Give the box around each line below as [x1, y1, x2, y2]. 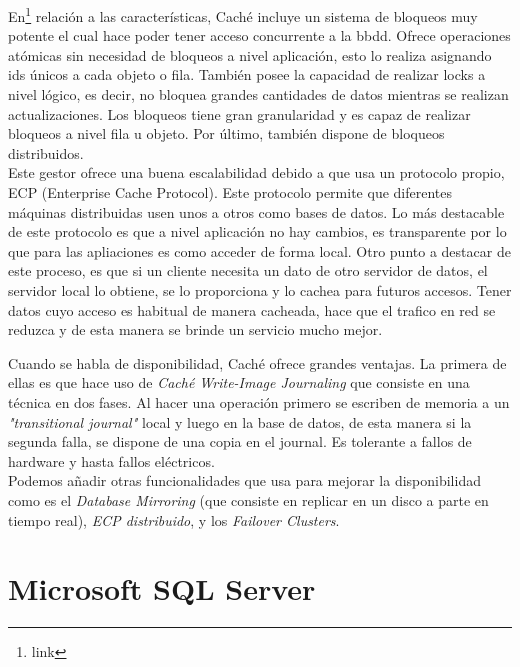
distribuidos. [8, 142, 84, 163]
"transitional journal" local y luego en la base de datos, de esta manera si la [8, 411, 472, 432]
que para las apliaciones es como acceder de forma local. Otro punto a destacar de [8, 240, 511, 261]
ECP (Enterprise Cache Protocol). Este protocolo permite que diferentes [8, 182, 452, 202]
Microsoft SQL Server [8, 568, 316, 609]
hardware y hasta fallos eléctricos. [8, 450, 215, 471]
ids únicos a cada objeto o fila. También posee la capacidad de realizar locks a [8, 64, 486, 85]
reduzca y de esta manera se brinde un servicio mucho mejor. [8, 319, 383, 340]
